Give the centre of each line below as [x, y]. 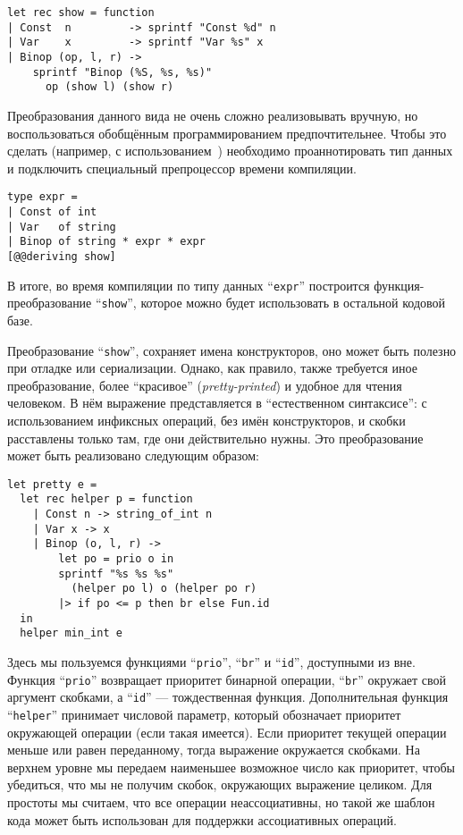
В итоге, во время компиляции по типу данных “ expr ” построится [189, 285]
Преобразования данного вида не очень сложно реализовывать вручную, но [213, 115]
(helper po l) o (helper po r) [164, 589]
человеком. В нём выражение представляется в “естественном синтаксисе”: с [217, 403]
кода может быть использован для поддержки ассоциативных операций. [202, 819]
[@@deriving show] [62, 256]
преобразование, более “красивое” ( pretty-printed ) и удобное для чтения [205, 385]
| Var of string [62, 227]
